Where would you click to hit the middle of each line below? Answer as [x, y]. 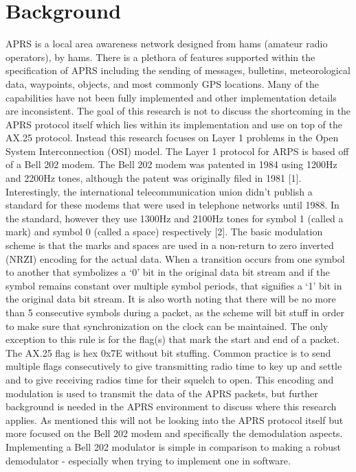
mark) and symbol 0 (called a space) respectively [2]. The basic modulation [164, 232]
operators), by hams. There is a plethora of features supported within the [160, 57]
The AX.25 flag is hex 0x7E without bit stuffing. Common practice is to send [168, 352]
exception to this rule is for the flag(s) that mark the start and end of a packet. [173, 339]
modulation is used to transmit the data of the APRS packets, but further [162, 393]
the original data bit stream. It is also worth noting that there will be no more [171, 299]
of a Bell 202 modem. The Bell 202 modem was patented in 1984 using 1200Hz [171, 164]
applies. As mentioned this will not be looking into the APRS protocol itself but [175, 420]
